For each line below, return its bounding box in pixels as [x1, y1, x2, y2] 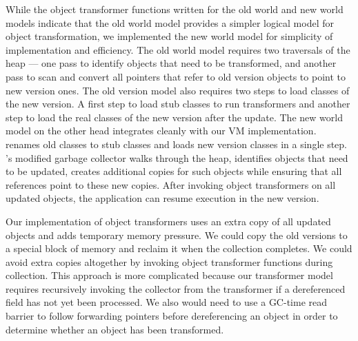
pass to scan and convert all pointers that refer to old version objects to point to [6, 69, 346, 83]
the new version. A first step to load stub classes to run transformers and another [6, 96, 350, 111]
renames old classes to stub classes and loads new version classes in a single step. [6, 136, 348, 151]
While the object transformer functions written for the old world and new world [6, 2, 344, 16]
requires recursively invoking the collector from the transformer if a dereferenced [6, 281, 346, 296]
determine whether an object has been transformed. [6, 322, 224, 336]
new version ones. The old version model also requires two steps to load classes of [6, 83, 350, 97]
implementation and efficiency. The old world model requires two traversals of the [6, 42, 350, 56]
